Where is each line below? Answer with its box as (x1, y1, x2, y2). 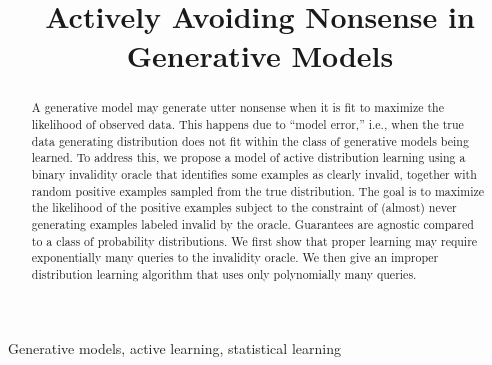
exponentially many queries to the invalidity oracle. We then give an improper (31, 249, 439, 266)
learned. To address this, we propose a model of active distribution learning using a (31, 149, 466, 166)
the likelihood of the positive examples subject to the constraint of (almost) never (31, 199, 457, 216)
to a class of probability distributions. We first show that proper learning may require (31, 232, 478, 249)
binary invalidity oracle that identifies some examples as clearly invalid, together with (31, 165, 477, 182)
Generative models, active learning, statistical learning (8, 337, 341, 358)
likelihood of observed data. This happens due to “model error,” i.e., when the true (31, 116, 464, 133)
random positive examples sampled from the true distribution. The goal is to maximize (31, 182, 485, 199)
